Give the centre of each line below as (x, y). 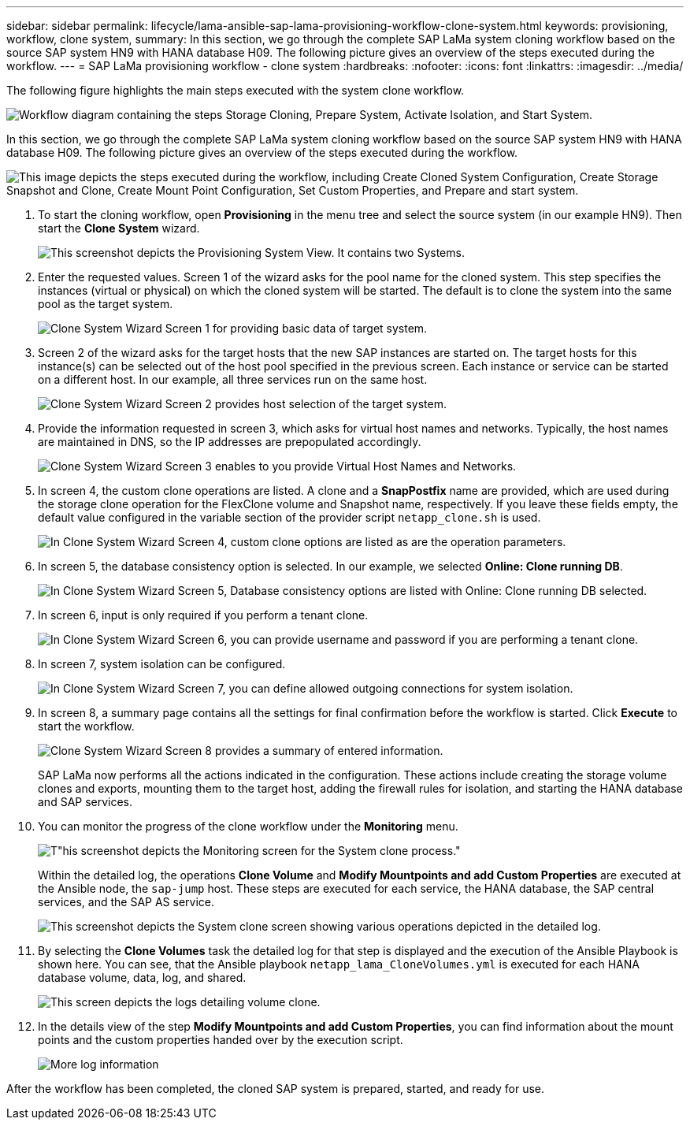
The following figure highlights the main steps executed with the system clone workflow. (236, 90)
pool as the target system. (106, 304)
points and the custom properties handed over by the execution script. (221, 1040)
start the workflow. (86, 726)
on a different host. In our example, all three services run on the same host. (233, 379)
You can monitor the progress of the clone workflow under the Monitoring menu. (248, 826)
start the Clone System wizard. (119, 228)
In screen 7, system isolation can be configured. (162, 664)
